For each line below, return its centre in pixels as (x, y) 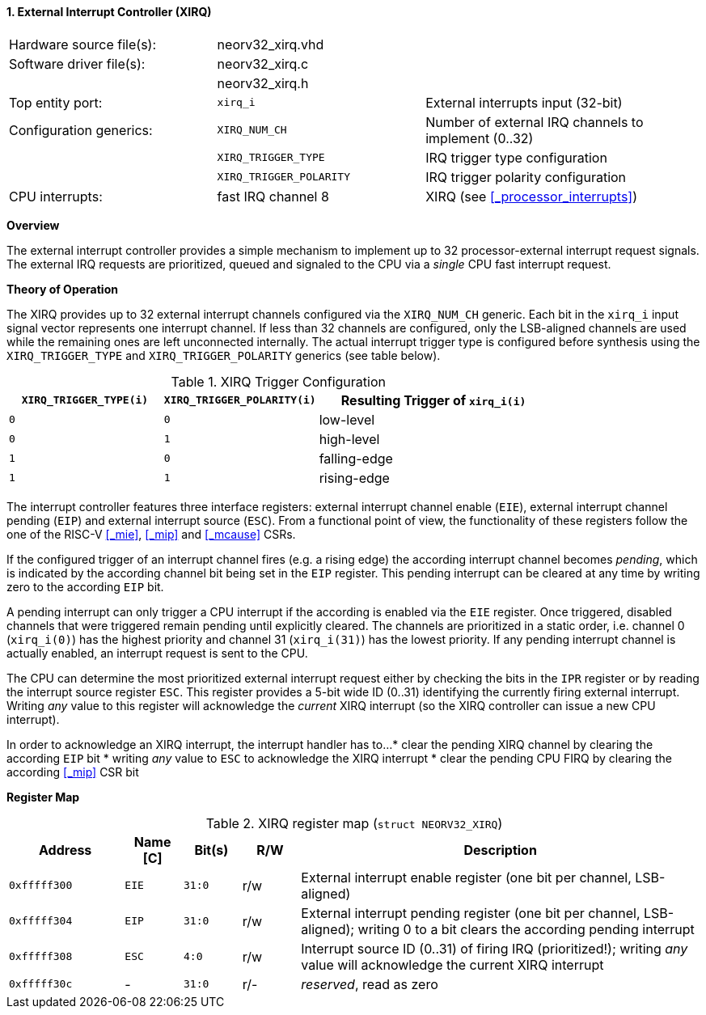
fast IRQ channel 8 (273, 196)
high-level (349, 439)
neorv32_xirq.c (263, 63)
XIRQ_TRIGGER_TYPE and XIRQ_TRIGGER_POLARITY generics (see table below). (224, 355)
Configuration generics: (81, 130)
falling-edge (356, 458)
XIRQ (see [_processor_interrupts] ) (531, 196)
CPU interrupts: (56, 196)
